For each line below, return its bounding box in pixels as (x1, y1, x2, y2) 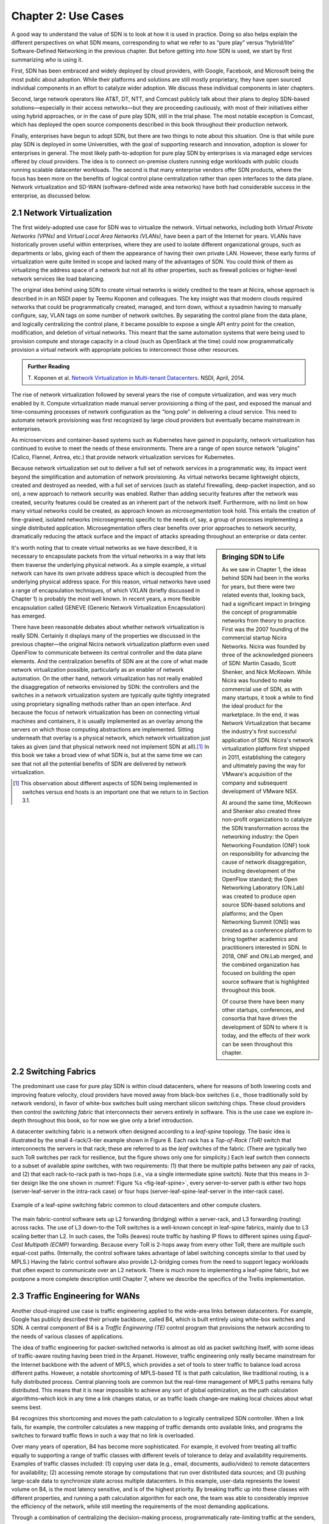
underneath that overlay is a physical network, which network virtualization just (11, 735, 210, 742)
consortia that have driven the (222, 1015, 297, 1022)
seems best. (11, 1403, 43, 1411)
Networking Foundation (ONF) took (222, 841, 310, 849)
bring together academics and (222, 935, 298, 942)
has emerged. (11, 612, 46, 619)
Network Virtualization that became (222, 719, 311, 727)
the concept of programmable (222, 608, 297, 616)
